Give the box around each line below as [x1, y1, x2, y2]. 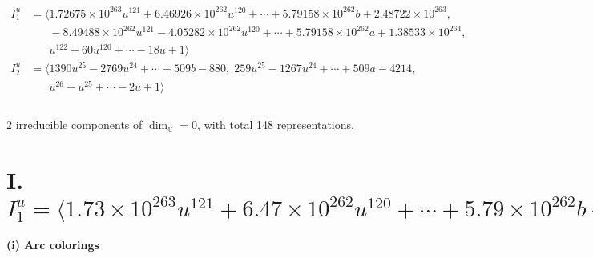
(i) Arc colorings [6, 236, 99, 253]
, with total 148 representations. [197, 116, 354, 133]
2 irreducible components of [6, 116, 143, 133]
